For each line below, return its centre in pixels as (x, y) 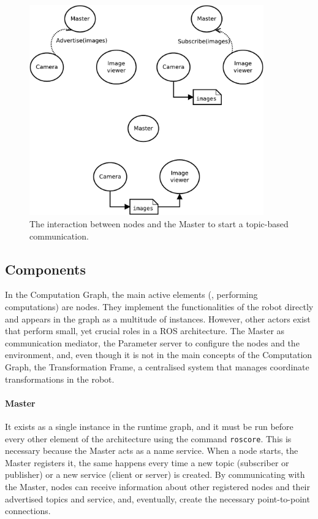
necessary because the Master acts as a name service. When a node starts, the (152, 451)
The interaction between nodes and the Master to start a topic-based (159, 224)
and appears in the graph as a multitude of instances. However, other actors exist (158, 318)
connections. (28, 511)
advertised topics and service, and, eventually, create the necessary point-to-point (157, 498)
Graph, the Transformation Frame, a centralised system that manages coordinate (157, 367)
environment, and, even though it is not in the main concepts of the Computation (159, 355)
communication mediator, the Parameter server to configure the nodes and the (152, 342)
